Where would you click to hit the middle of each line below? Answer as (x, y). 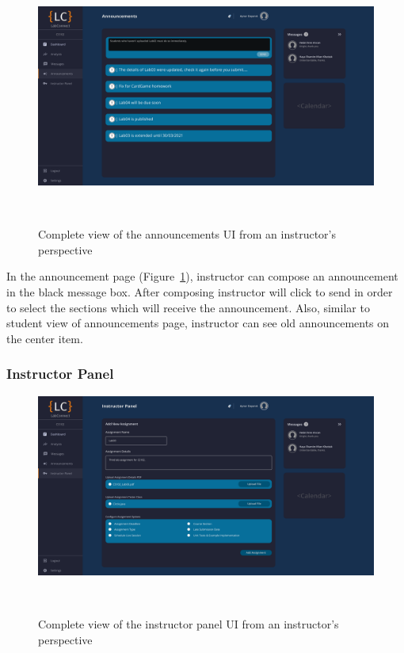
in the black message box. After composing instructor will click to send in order (200, 292)
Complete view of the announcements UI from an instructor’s (187, 234)
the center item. (45, 338)
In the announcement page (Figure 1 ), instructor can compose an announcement (202, 276)
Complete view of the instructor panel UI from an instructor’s (189, 623)
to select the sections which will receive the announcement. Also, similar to (188, 307)
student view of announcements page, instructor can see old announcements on (198, 323)
